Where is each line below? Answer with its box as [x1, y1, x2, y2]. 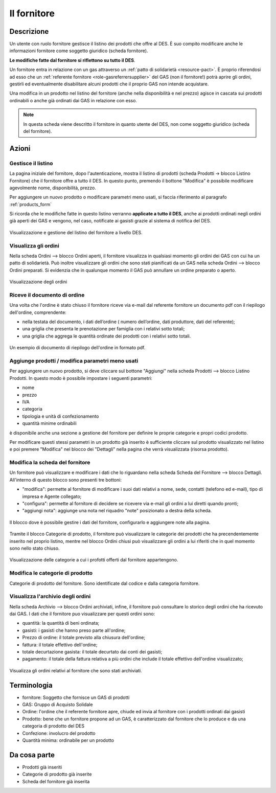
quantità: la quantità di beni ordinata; [22, 620, 100, 626]
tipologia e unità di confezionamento [22, 413, 99, 419]
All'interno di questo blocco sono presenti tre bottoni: [9, 477, 122, 483]
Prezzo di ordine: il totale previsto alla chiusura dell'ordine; [22, 635, 146, 641]
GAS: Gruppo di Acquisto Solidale [22, 701, 93, 708]
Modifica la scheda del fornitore [9, 459, 90, 466]
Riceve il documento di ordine [9, 291, 85, 299]
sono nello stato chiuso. [9, 545, 60, 551]
